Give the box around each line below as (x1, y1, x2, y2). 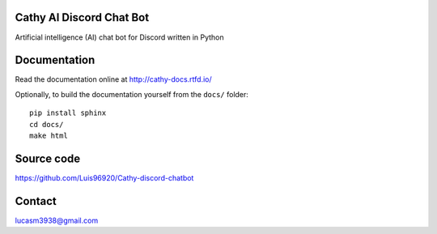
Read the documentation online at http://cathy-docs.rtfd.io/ (15, 74, 212, 84)
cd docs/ (29, 120, 64, 129)
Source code (15, 151, 81, 165)
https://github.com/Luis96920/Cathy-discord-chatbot (15, 172, 194, 182)
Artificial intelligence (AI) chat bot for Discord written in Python (15, 32, 224, 42)
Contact (15, 194, 57, 208)
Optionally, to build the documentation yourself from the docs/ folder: (15, 89, 248, 99)
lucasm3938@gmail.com (15, 215, 99, 225)
